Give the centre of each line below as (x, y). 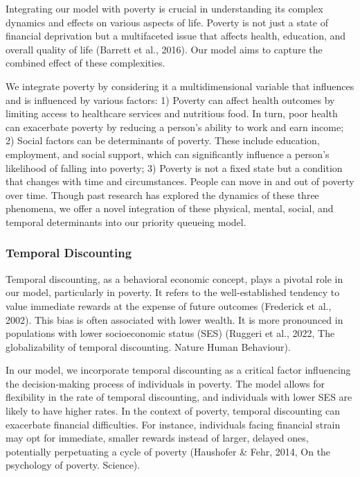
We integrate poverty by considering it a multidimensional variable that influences (180, 86)
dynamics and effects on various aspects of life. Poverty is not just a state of (167, 22)
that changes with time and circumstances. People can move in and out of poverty (180, 181)
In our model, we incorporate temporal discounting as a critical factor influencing (178, 370)
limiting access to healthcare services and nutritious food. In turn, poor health (172, 113)
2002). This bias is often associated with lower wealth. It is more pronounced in (174, 319)
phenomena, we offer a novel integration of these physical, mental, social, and (170, 208)
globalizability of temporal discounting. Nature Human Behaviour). (148, 346)
